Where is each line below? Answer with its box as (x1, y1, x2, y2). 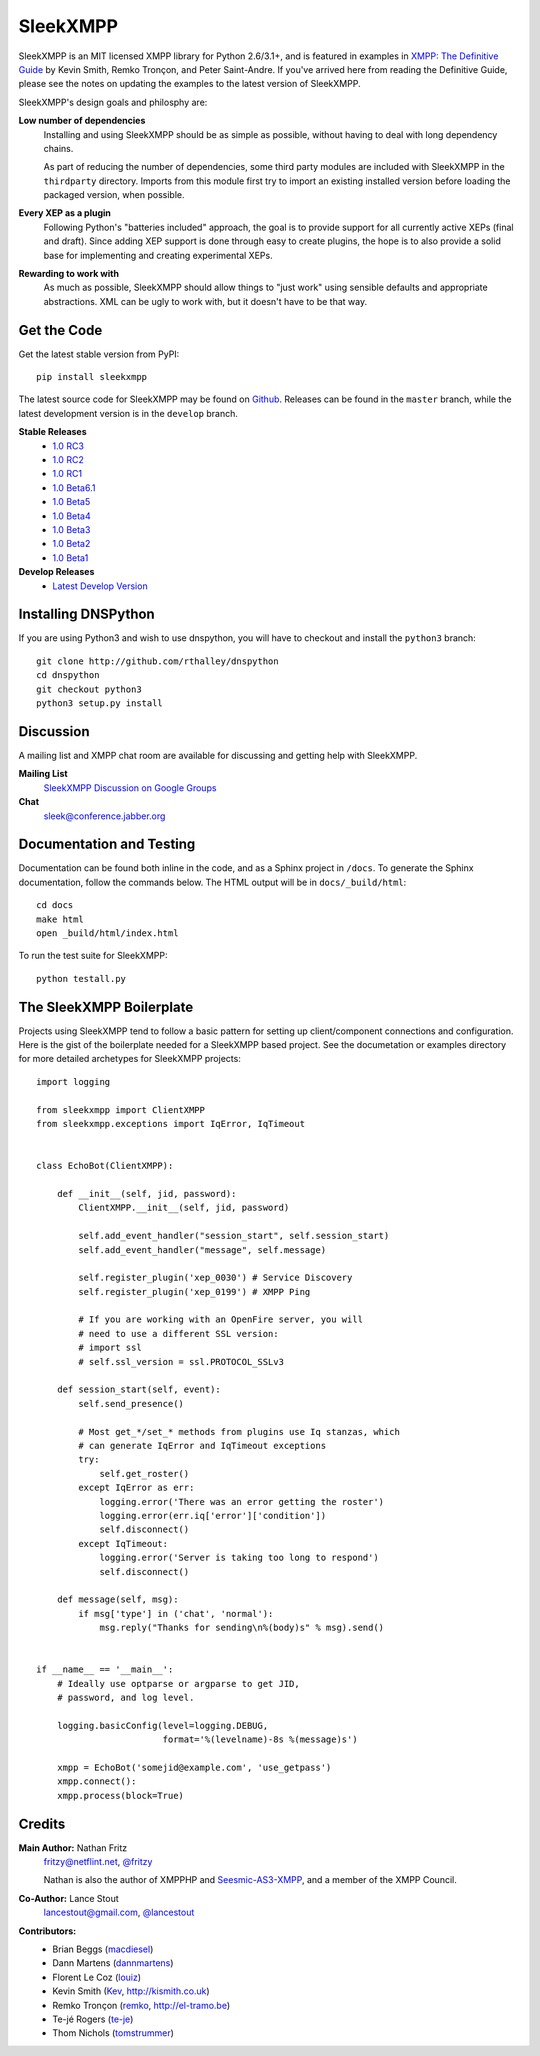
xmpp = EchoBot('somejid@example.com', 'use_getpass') (56, 1761, 332, 1773)
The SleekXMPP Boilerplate (18, 998, 194, 1015)
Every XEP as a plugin (18, 207, 112, 219)
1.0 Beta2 (52, 538, 91, 550)
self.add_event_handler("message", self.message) (78, 1244, 327, 1255)
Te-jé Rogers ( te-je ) (52, 2013, 134, 2025)
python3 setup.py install (36, 698, 164, 709)
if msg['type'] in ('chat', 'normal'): (78, 1608, 274, 1619)
